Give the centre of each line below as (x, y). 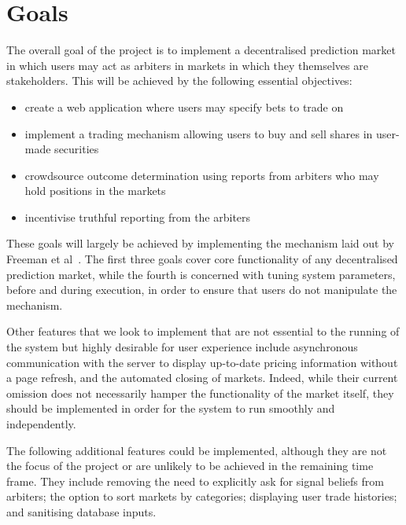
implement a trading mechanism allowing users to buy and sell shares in (199, 133)
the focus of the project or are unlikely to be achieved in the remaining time (190, 466)
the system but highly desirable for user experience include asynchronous (182, 347)
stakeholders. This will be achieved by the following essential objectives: (179, 81)
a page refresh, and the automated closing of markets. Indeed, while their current (202, 378)
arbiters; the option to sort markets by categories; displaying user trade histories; (202, 496)
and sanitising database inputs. (81, 511)
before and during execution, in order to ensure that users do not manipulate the (202, 290)
